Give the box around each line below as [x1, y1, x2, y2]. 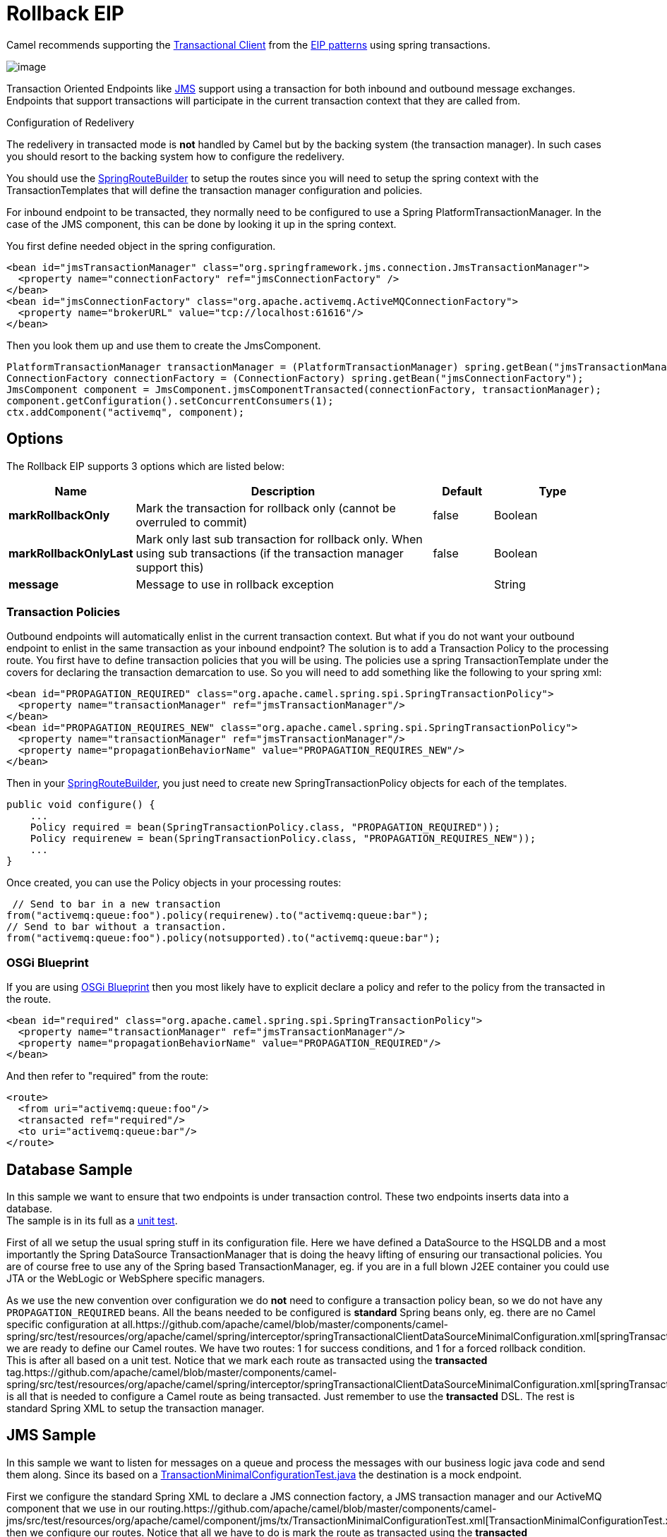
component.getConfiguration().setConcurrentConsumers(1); [6, 394, 334, 406]
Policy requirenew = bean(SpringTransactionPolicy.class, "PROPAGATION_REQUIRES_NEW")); [30, 833, 536, 845]
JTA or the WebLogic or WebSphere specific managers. [6, 1272, 265, 1284]
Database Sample [6, 1160, 133, 1179]
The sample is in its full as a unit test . [6, 1214, 178, 1226]
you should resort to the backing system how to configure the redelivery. [6, 150, 345, 162]
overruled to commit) [136, 514, 248, 529]
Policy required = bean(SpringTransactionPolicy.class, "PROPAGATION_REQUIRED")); [30, 821, 500, 833]
